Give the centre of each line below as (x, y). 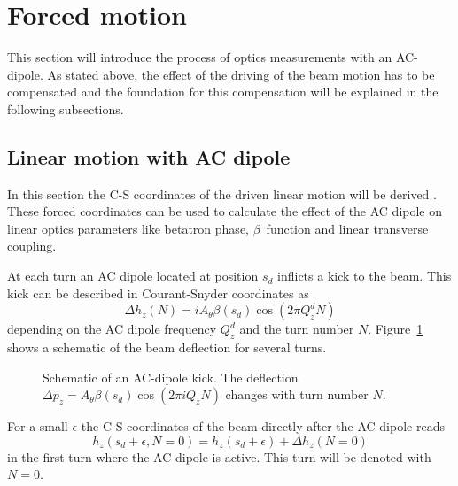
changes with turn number (297, 394)
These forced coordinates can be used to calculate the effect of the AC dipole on (225, 211)
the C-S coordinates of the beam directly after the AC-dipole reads (263, 426)
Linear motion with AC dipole (149, 156)
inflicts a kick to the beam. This (365, 276)
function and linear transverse (347, 228)
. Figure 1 (396, 329)
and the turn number (297, 329)
